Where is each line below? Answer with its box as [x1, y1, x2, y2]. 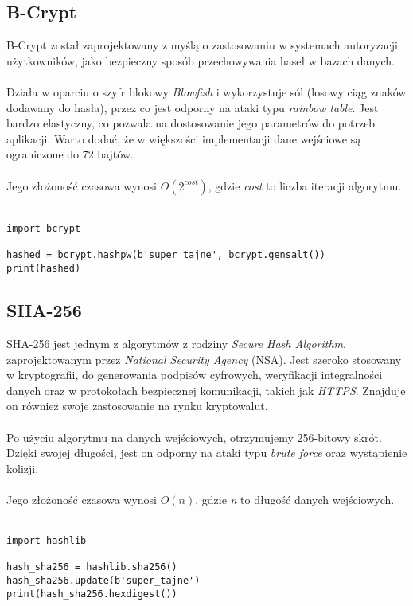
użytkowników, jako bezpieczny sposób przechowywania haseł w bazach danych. [6, 52, 395, 68]
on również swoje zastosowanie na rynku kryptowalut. [6, 397, 268, 414]
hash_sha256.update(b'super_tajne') [6, 575, 201, 587]
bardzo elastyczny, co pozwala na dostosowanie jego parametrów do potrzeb [6, 115, 376, 131]
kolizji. [6, 459, 39, 476]
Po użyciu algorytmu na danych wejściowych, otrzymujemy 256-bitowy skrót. [6, 428, 382, 445]
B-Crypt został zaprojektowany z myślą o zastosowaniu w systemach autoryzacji [6, 37, 398, 53]
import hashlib [6, 535, 87, 547]
